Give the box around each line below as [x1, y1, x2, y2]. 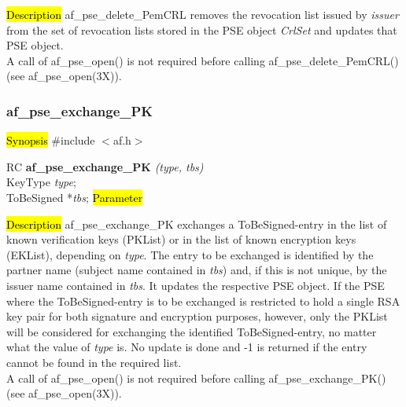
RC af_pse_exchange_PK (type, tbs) [6, 158, 204, 174]
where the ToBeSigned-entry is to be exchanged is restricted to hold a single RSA [6, 292, 400, 309]
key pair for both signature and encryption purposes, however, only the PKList [6, 308, 388, 324]
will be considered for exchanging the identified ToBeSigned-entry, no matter [6, 323, 377, 339]
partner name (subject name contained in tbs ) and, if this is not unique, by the [6, 262, 387, 278]
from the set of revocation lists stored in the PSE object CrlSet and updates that [6, 21, 397, 38]
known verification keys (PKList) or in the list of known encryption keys [6, 231, 356, 247]
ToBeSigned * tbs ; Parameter [6, 189, 143, 205]
